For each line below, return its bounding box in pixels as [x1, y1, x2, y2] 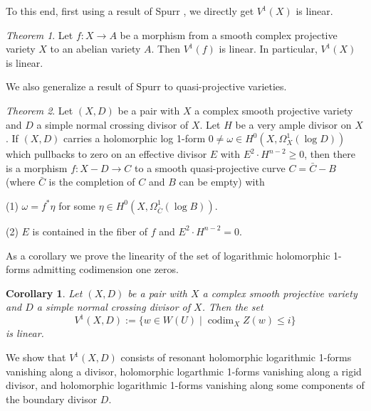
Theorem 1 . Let [6, 27, 73, 42]
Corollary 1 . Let [6, 285, 83, 300]
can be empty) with [179, 174, 265, 189]
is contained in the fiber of [32, 223, 148, 238]
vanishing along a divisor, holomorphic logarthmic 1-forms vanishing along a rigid [6, 363, 362, 378]
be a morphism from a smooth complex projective [120, 27, 338, 42]
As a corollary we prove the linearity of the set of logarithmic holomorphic [6, 247, 330, 262]
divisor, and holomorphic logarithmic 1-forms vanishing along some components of [6, 378, 365, 393]
